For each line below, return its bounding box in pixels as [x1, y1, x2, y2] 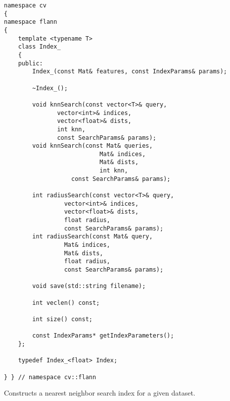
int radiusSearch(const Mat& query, [32, 233, 153, 240]
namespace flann [4, 18, 57, 26]
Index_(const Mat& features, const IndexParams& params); [32, 68, 228, 75]
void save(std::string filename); [32, 283, 146, 290]
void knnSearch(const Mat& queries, [32, 142, 153, 150]
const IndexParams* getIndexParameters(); [32, 332, 174, 340]
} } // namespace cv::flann [4, 373, 96, 381]
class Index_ [18, 43, 61, 51]
